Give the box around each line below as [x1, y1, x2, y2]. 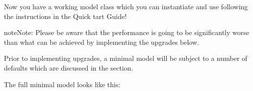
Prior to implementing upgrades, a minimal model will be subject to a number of [4, 53, 248, 63]
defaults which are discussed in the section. [4, 62, 133, 73]
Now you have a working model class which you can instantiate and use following [4, 1, 248, 11]
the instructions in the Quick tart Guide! [4, 11, 127, 21]
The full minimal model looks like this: [4, 79, 121, 89]
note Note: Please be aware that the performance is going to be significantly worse [4, 27, 249, 37]
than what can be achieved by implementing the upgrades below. [4, 36, 199, 47]
